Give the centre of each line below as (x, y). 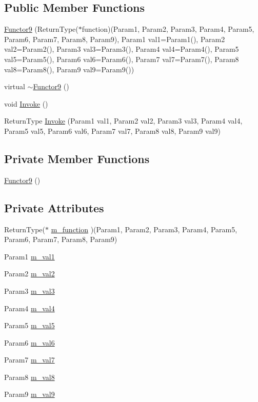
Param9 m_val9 (29, 394)
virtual (15, 86)
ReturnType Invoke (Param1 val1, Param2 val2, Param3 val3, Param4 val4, (123, 121)
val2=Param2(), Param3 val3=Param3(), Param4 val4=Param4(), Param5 (122, 49)
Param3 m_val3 (29, 290)
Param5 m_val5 (29, 325)
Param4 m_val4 (29, 308)
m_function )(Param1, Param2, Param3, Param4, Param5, (144, 229)
